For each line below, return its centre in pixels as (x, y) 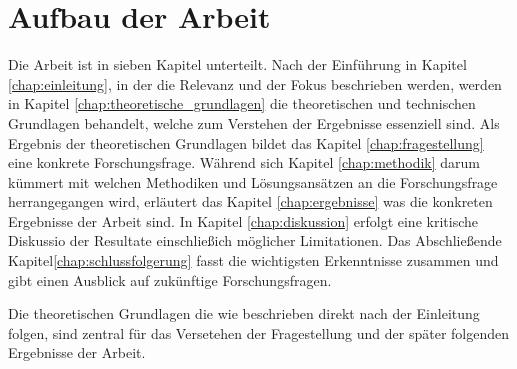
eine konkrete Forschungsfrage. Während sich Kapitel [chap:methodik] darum (244, 162)
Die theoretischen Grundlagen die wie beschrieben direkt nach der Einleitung (244, 313)
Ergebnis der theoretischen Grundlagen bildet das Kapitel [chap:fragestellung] (246, 142)
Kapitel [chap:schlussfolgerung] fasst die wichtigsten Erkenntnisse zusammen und (253, 260)
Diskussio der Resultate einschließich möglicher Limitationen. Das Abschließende (255, 240)
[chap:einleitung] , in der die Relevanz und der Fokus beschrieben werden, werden (255, 83)
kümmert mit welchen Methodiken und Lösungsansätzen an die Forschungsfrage (253, 181)
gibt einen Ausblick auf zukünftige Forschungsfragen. (170, 279)
